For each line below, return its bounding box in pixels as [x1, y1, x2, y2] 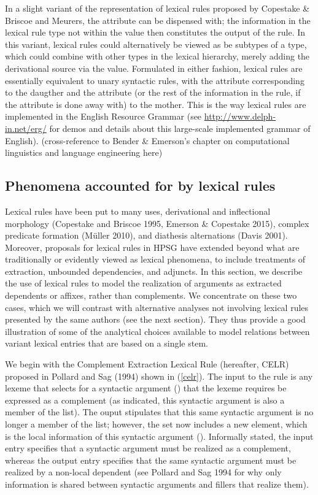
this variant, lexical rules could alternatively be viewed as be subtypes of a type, [5, 37, 307, 50]
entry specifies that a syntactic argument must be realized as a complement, [5, 442, 291, 455]
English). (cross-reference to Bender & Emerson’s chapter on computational [5, 134, 290, 147]
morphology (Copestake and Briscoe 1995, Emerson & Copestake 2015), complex [5, 217, 309, 229]
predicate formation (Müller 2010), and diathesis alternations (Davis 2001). [5, 229, 288, 242]
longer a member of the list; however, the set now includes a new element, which [5, 418, 308, 431]
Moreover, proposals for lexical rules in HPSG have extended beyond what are [5, 240, 300, 253]
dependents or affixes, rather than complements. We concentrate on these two [5, 289, 297, 302]
